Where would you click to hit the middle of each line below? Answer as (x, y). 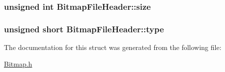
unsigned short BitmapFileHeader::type (84, 29)
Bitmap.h (18, 63)
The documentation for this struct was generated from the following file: (113, 47)
